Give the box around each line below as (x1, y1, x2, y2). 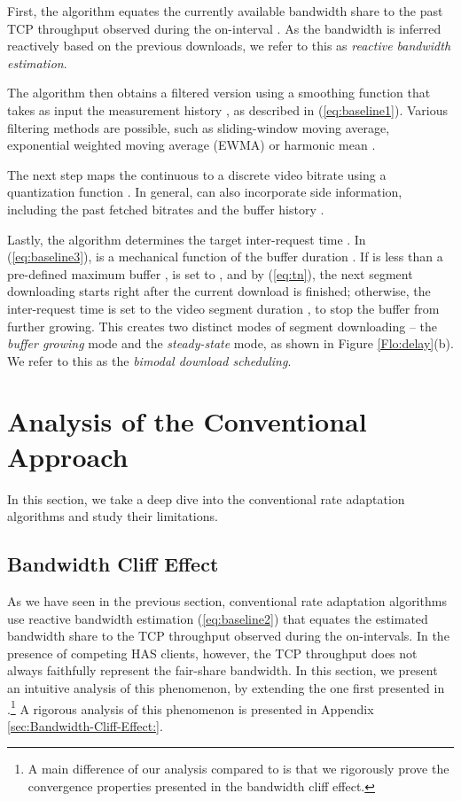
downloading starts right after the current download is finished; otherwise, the (7, 282, 431, 300)
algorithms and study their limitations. (7, 507, 218, 525)
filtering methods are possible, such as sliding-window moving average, (7, 118, 390, 136)
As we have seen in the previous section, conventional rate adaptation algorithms (7, 591, 447, 610)
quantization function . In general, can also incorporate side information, (7, 183, 402, 201)
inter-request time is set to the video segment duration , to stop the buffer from (7, 299, 440, 317)
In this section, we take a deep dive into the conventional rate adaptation (7, 489, 405, 508)
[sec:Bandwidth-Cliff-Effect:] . (7, 716, 163, 735)
